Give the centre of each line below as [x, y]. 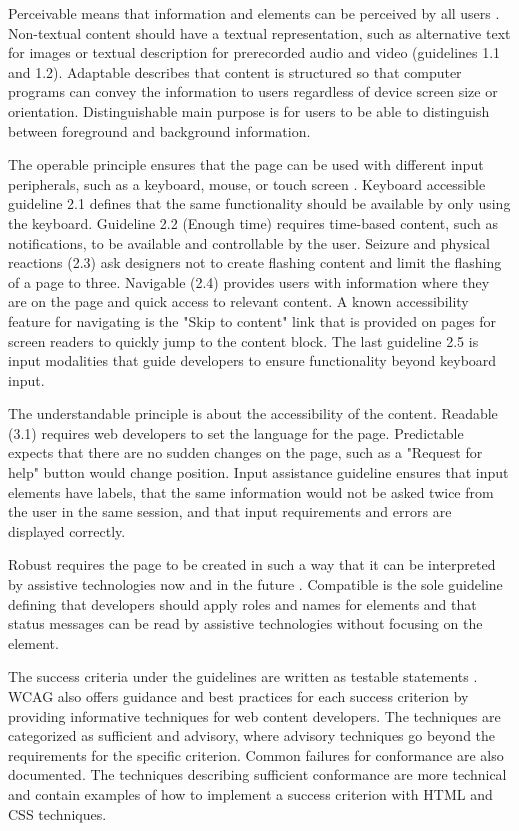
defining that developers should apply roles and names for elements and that [242, 603]
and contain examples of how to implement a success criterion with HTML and [250, 793]
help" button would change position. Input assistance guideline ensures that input [258, 472]
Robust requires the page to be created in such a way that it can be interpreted [252, 564]
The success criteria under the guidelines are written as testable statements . [243, 676]
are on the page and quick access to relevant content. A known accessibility [238, 301]
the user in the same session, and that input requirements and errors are [230, 511]
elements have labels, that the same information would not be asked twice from [251, 491]
